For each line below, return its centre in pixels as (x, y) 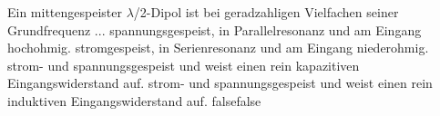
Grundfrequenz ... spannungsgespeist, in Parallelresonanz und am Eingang (215, 29)
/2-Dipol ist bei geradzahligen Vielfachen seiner (266, 12)
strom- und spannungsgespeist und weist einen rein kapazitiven (184, 65)
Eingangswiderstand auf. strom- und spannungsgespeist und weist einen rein (220, 83)
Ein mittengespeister (65, 12)
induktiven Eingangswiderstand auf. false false (134, 100)
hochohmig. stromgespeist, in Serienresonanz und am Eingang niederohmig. (218, 48)
